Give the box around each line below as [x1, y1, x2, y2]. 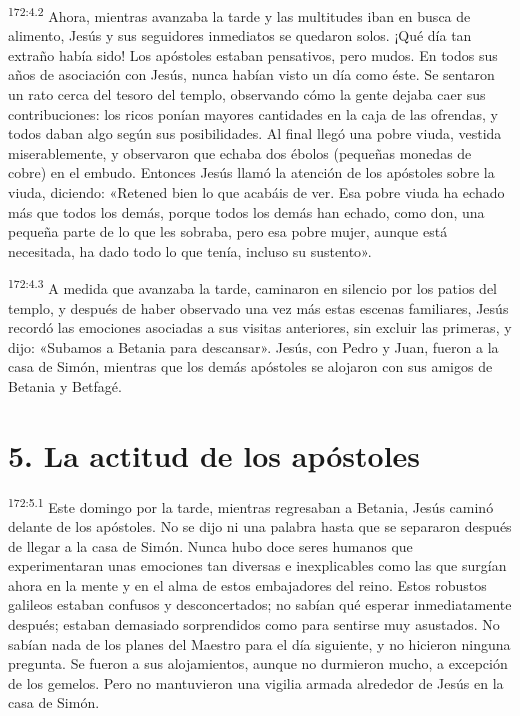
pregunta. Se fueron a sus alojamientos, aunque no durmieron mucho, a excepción [8, 653, 508, 674]
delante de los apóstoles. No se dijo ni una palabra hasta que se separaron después [8, 515, 512, 536]
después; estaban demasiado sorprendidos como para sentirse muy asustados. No [8, 613, 500, 634]
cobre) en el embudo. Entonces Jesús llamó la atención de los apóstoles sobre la [8, 162, 495, 183]
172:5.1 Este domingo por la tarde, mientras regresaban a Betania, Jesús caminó [8, 493, 494, 517]
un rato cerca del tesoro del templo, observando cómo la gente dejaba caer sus [8, 84, 486, 105]
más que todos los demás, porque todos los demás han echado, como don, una [8, 201, 485, 222]
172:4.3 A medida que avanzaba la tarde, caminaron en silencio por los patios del [8, 275, 498, 299]
